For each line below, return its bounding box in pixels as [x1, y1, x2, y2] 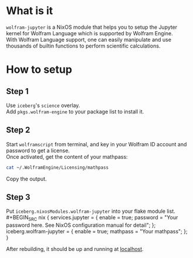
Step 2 [6, 125, 31, 135]
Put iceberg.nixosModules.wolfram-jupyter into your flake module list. [6, 207, 176, 215]
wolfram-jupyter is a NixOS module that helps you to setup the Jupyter [6, 24, 178, 31]
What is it [6, 4, 53, 18]
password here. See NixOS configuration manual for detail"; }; [6, 222, 156, 229]
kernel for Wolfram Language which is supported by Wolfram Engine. [6, 29, 173, 36]
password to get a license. [6, 147, 70, 154]
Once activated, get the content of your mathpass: [6, 153, 128, 160]
